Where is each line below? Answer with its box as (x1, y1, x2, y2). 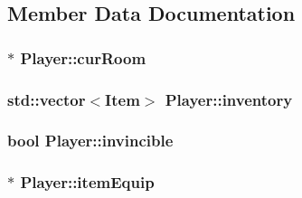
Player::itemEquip (20, 171, 155, 193)
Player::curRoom (20, 46, 146, 69)
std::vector (7, 88, 86, 110)
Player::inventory (165, 88, 293, 110)
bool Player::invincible (7, 129, 174, 152)
